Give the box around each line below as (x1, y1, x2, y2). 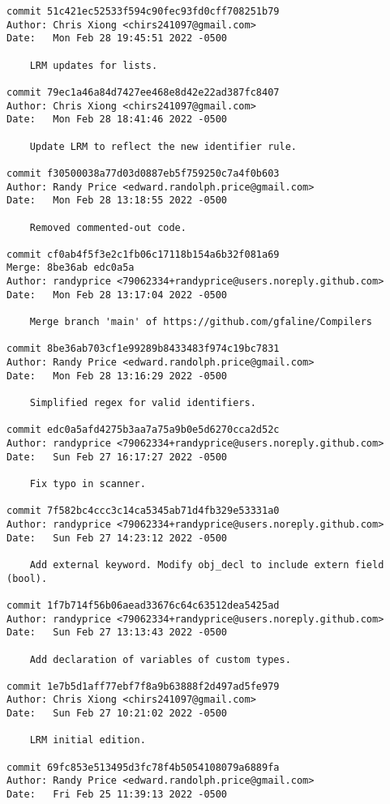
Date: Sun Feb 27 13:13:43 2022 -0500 (6, 627, 228, 639)
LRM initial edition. (29, 734, 146, 746)
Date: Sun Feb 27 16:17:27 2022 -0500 (6, 451, 228, 463)
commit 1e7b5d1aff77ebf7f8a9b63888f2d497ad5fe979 (6, 680, 280, 692)
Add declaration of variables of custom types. (29, 653, 291, 665)
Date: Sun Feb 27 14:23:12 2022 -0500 (6, 532, 228, 544)
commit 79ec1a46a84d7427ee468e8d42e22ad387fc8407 (6, 86, 280, 98)
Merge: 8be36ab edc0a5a (6, 262, 135, 274)
